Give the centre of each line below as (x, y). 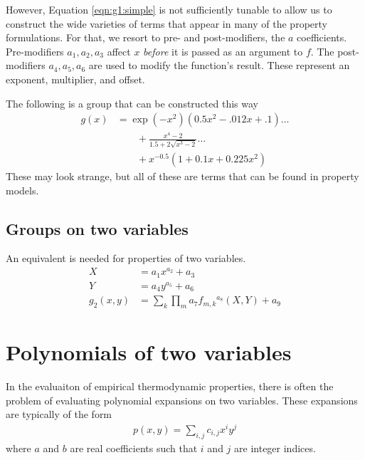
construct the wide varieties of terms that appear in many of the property (166, 23)
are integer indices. (275, 448)
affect (119, 51)
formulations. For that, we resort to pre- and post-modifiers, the (146, 37)
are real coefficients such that (134, 448)
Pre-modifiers (35, 51)
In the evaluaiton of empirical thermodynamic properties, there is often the (170, 386)
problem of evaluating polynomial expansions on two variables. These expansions (182, 400)
